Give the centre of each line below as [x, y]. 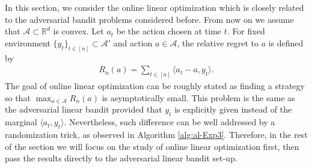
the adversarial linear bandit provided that [84, 109]
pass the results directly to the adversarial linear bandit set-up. [121, 158]
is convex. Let [78, 31]
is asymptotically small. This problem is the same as [198, 97]
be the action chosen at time [169, 31]
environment [28, 42]
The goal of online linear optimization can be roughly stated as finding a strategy [155, 86]
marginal [21, 122]
